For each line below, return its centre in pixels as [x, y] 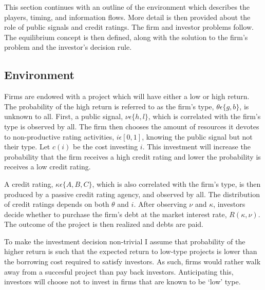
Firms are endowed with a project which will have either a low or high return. [127, 96]
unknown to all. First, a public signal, [64, 116]
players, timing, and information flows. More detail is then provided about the [127, 17]
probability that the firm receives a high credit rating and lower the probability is [132, 156]
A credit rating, [29, 183]
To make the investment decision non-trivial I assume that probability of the [125, 241]
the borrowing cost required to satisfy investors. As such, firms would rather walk [132, 262]
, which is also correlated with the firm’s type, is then [176, 183]
